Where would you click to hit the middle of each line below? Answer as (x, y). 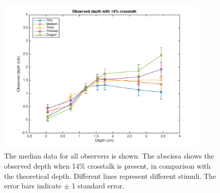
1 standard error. (98, 186)
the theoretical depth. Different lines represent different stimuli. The (110, 176)
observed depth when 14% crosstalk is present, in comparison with (107, 166)
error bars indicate (33, 186)
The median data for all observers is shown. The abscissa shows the (109, 156)
